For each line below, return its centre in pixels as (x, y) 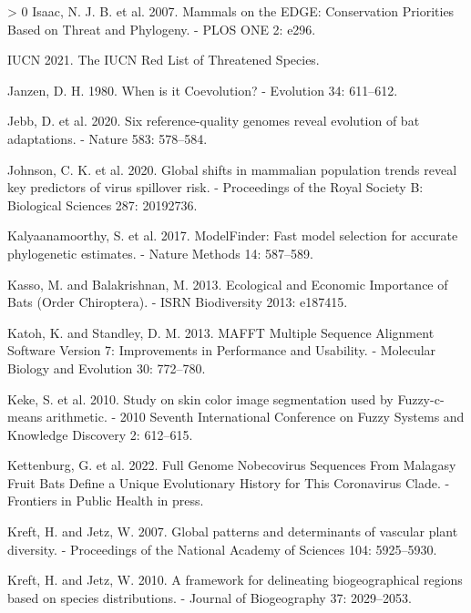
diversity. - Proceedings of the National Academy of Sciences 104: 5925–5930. (222, 549)
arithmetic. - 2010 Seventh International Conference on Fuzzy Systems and (255, 417)
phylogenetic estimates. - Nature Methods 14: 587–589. (160, 253)
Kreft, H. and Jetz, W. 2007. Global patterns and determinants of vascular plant (233, 531)
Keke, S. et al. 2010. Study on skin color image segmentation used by (200, 398)
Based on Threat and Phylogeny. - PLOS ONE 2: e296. (162, 29)
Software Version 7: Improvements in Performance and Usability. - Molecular (222, 350)
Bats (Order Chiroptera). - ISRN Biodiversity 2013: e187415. (178, 302)
